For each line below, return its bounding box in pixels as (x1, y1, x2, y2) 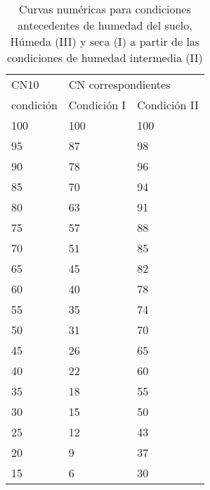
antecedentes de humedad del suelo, (18, 17, 192, 33)
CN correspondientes (68, 76, 171, 92)
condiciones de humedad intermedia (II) (6, 49, 203, 66)
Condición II (137, 97, 199, 113)
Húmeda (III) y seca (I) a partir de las (10, 33, 200, 49)
